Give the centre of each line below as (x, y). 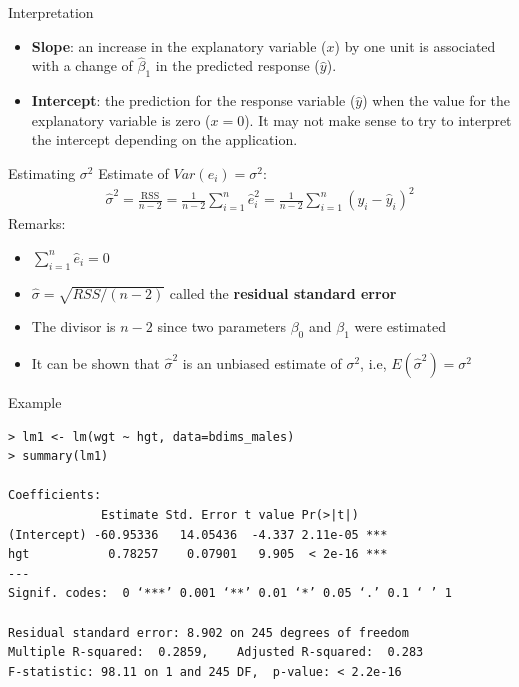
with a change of (82, 65)
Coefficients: (55, 495)
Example (35, 402)
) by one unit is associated (415, 45)
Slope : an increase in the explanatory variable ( (179, 45)
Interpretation (51, 12)
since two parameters (221, 326)
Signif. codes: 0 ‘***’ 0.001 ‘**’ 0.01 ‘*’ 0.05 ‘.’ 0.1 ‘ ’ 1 (230, 593)
